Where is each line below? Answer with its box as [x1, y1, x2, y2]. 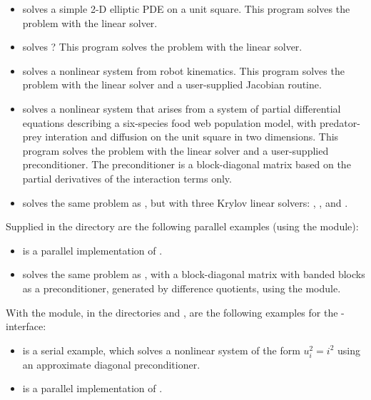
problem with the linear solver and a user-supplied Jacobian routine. [22, 77, 322, 92]
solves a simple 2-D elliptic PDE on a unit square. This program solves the [22, 1, 350, 16]
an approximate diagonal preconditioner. [22, 357, 200, 371]
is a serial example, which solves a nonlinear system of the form [22, 342, 300, 357]
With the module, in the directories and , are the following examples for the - [6, 304, 345, 319]
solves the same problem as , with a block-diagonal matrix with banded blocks [22, 267, 365, 282]
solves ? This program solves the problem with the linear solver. [22, 39, 303, 54]
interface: [6, 319, 46, 334]
